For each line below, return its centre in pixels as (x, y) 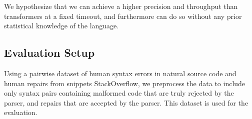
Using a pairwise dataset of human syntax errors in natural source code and (120, 73)
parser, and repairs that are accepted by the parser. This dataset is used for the (126, 102)
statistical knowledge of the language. (61, 26)
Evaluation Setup (49, 53)
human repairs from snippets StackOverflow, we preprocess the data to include (125, 83)
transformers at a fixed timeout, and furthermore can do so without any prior (123, 16)
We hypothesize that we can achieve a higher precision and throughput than (121, 6)
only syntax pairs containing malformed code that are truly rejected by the (119, 93)
